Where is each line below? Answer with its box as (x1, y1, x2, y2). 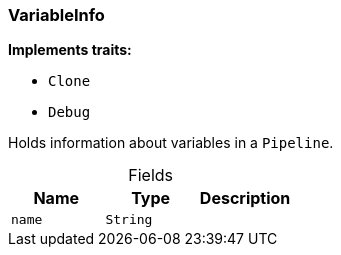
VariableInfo (8, 5, 105, 25)
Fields (128, 165, 174, 186)
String (105, 212, 153, 228)
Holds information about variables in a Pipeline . (8, 134, 334, 152)
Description (199, 188, 291, 209)
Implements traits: (8, 41, 132, 59)
